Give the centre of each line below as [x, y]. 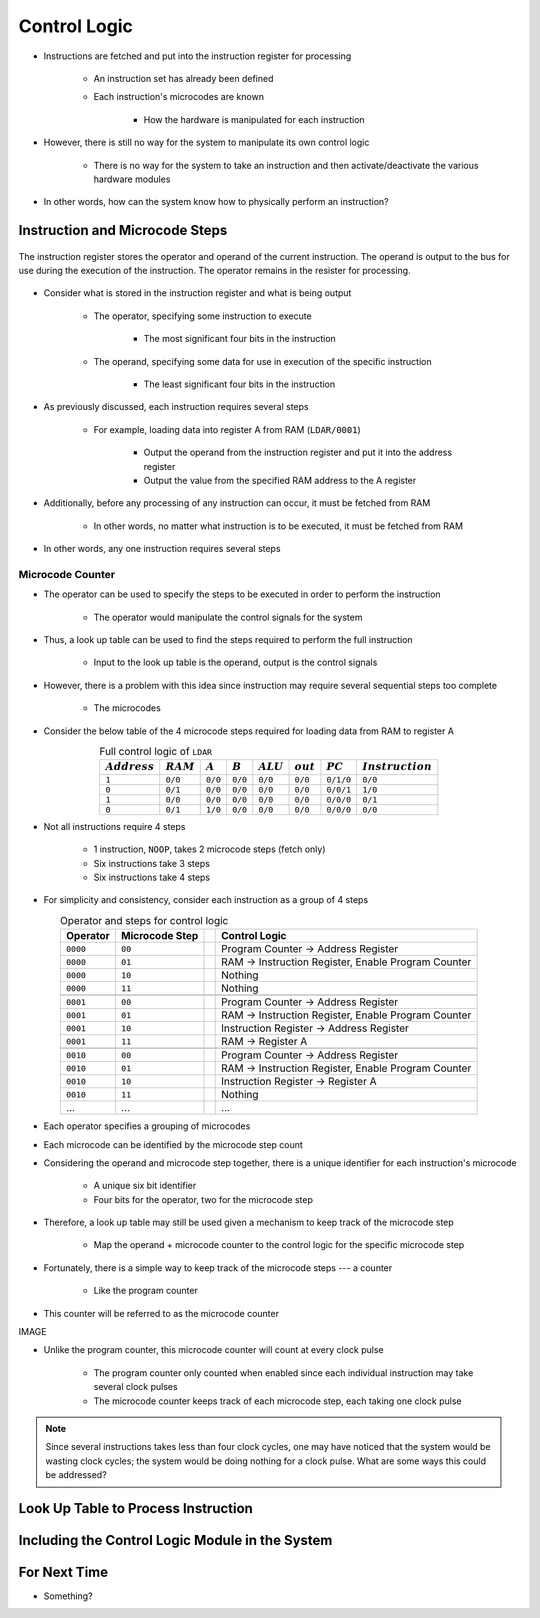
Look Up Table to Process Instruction [136, 1508]
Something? [68, 1596]
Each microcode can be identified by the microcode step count [173, 1144]
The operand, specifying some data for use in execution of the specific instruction [262, 361]
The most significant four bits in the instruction [240, 339]
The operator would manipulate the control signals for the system [228, 617]
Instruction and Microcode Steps [123, 230]
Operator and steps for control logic [144, 920]
